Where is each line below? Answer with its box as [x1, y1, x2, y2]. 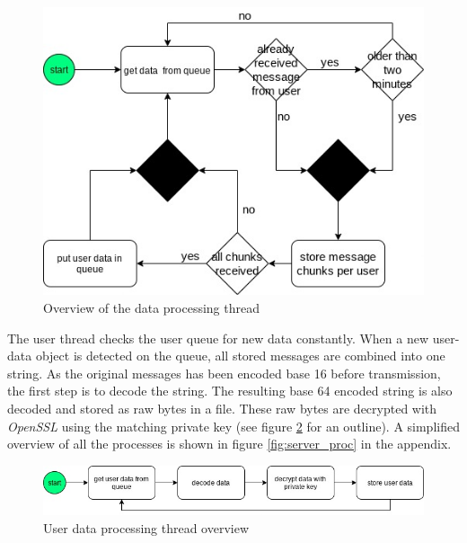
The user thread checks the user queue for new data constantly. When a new [7, 328, 429, 347]
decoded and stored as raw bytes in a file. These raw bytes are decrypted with [7, 398, 437, 417]
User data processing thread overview [43, 518, 250, 537]
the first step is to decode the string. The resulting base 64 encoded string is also [7, 381, 453, 400]
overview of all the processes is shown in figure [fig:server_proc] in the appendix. [7, 434, 452, 453]
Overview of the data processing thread [43, 298, 260, 316]
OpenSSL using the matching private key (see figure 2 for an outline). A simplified [7, 416, 460, 435]
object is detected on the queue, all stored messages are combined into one [35, 346, 445, 365]
